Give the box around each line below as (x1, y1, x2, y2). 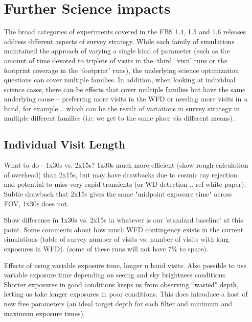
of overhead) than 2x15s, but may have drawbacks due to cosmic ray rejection (4, 169, 238, 179)
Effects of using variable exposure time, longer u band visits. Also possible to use (4, 260, 247, 270)
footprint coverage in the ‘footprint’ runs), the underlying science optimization (4, 65, 239, 75)
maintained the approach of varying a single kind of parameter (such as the (4, 46, 230, 56)
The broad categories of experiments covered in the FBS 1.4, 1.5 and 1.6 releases (4, 26, 246, 37)
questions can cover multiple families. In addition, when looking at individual (4, 74, 236, 85)
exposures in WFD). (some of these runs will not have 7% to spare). (4, 244, 208, 254)
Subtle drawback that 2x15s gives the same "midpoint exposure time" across (4, 189, 232, 199)
